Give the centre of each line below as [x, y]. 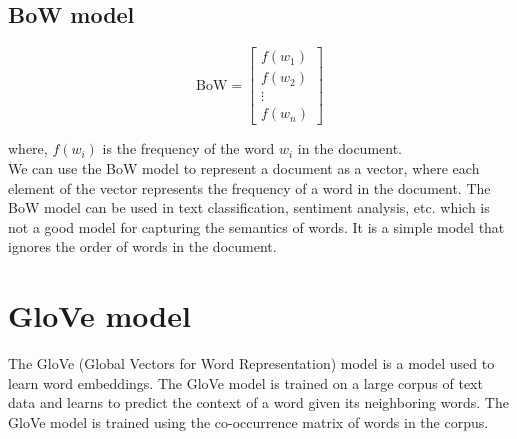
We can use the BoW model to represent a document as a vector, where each [244, 167]
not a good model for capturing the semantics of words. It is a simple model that [256, 226]
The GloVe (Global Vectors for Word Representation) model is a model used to [251, 363]
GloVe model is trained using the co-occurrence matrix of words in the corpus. [248, 421]
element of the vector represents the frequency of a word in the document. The [249, 187]
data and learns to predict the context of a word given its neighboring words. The [258, 402]
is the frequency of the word [188, 148]
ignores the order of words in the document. [142, 246]
